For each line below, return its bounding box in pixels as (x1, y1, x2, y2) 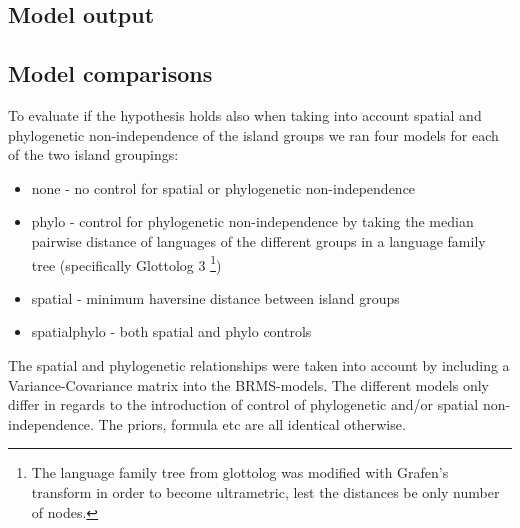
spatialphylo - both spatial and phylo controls (31, 321, 312, 342)
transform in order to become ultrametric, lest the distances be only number (31, 481, 500, 502)
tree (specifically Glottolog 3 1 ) (31, 251, 222, 275)
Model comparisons (8, 58, 213, 89)
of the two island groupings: (8, 144, 179, 165)
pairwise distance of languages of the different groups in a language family (31, 230, 486, 251)
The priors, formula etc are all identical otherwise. (98, 413, 406, 434)
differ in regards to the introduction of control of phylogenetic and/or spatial (8, 394, 479, 415)
